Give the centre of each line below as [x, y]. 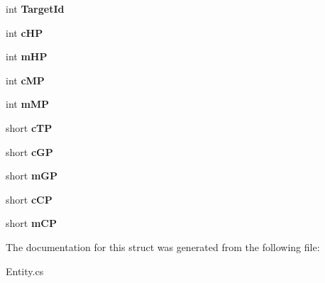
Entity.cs [25, 271]
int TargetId [35, 9]
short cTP [29, 127]
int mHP [27, 56]
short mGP [32, 176]
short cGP [29, 151]
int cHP [24, 32]
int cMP [25, 80]
